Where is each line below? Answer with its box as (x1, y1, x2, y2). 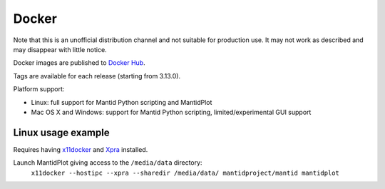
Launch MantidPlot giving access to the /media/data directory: (13, 158, 202, 167)
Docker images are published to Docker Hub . (13, 58, 145, 67)
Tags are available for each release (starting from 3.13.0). (13, 71, 181, 80)
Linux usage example (13, 126, 110, 138)
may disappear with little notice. (13, 45, 107, 53)
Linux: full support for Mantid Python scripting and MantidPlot (31, 98, 212, 106)
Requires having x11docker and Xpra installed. (13, 145, 148, 153)
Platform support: (13, 85, 65, 93)
